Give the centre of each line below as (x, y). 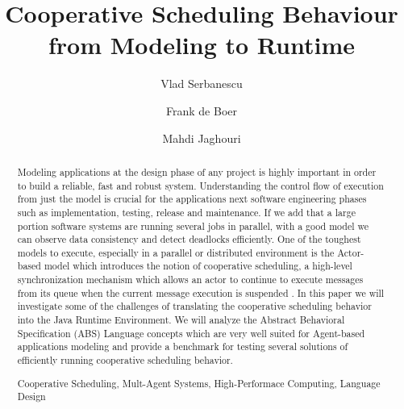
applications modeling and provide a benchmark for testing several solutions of (183, 346)
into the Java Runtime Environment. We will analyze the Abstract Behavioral (181, 320)
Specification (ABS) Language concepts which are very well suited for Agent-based (191, 333)
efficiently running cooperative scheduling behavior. (125, 360)
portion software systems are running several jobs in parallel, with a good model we (193, 225)
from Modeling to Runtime (202, 45)
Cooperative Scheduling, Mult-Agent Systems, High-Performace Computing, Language (199, 383)
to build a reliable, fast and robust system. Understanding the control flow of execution (200, 185)
